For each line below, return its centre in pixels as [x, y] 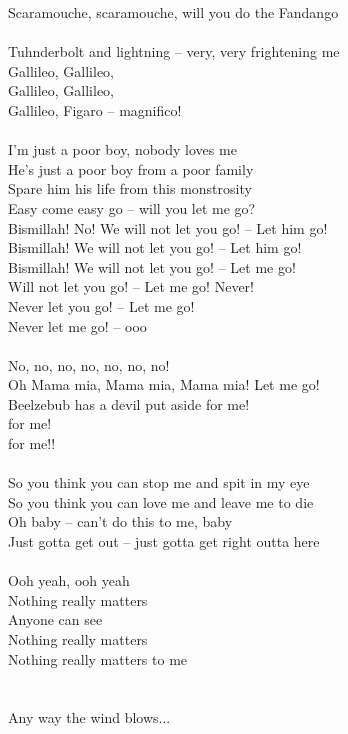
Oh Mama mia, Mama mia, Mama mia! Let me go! [164, 384]
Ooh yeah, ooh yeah [69, 580]
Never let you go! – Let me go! [101, 305]
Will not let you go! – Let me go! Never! [131, 286]
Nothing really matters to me [98, 658]
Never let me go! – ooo [77, 325]
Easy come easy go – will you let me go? [132, 207]
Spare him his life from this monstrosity [130, 188]
